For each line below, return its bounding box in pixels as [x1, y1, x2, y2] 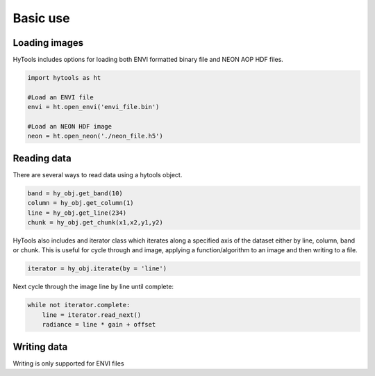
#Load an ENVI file [27, 93, 94, 101]
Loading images [12, 37, 83, 49]
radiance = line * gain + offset [42, 320, 156, 329]
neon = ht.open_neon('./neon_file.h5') [27, 132, 163, 140]
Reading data [12, 152, 72, 164]
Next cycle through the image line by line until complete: [12, 282, 174, 291]
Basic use [12, 10, 70, 26]
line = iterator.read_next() [42, 311, 142, 319]
